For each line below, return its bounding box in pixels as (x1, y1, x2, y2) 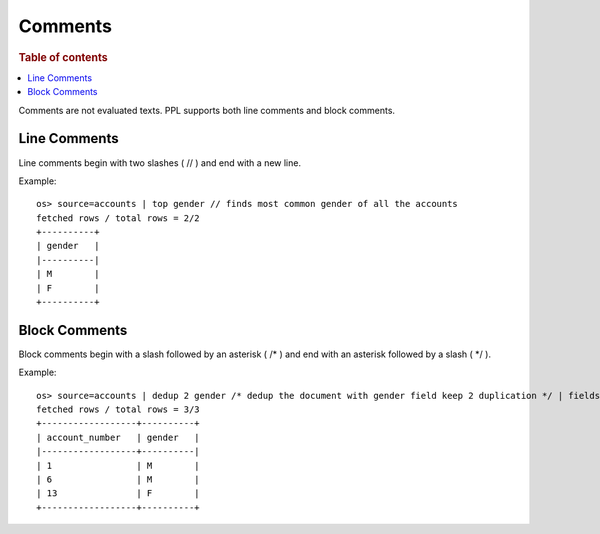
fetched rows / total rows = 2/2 (36, 212, 200, 224)
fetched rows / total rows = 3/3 (36, 404, 200, 415)
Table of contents (18, 50, 109, 64)
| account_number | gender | (36, 431, 200, 443)
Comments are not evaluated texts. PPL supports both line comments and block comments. (18, 104, 395, 116)
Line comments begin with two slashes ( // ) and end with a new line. (18, 156, 302, 169)
